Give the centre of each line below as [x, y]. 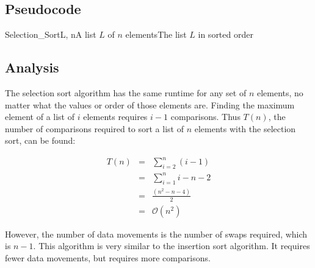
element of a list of [40, 117]
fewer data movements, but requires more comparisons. [108, 258]
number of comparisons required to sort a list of [94, 128]
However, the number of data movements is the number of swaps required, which [156, 234]
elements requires [115, 117]
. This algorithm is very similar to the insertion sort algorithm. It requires [172, 246]
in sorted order [226, 34]
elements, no [280, 93]
